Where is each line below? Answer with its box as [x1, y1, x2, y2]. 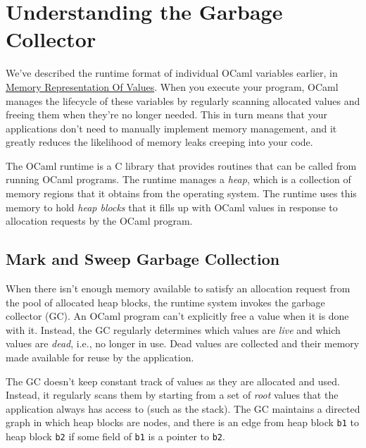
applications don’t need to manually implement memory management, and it [6, 120, 337, 135]
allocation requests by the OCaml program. [6, 213, 193, 228]
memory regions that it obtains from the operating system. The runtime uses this [6, 186, 357, 201]
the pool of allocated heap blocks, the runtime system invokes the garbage [6, 294, 325, 309]
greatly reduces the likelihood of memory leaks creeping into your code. [6, 135, 313, 149]
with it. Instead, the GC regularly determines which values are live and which [6, 322, 341, 337]
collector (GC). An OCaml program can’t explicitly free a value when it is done [6, 309, 349, 323]
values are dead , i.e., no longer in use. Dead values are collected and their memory [6, 336, 360, 351]
